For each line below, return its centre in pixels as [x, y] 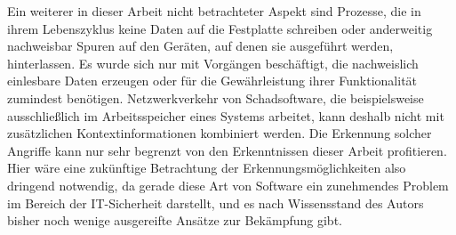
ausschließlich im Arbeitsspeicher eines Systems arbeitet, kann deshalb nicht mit [226, 115]
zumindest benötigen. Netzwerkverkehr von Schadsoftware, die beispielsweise [216, 97]
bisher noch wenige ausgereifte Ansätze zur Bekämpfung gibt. [175, 220]
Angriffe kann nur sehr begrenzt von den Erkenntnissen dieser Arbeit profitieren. [227, 150]
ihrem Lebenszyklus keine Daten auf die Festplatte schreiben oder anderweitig [220, 28]
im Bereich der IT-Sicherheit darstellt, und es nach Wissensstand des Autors [216, 203]
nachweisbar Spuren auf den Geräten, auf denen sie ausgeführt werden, [200, 46]
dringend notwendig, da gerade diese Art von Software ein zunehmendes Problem [228, 185]
